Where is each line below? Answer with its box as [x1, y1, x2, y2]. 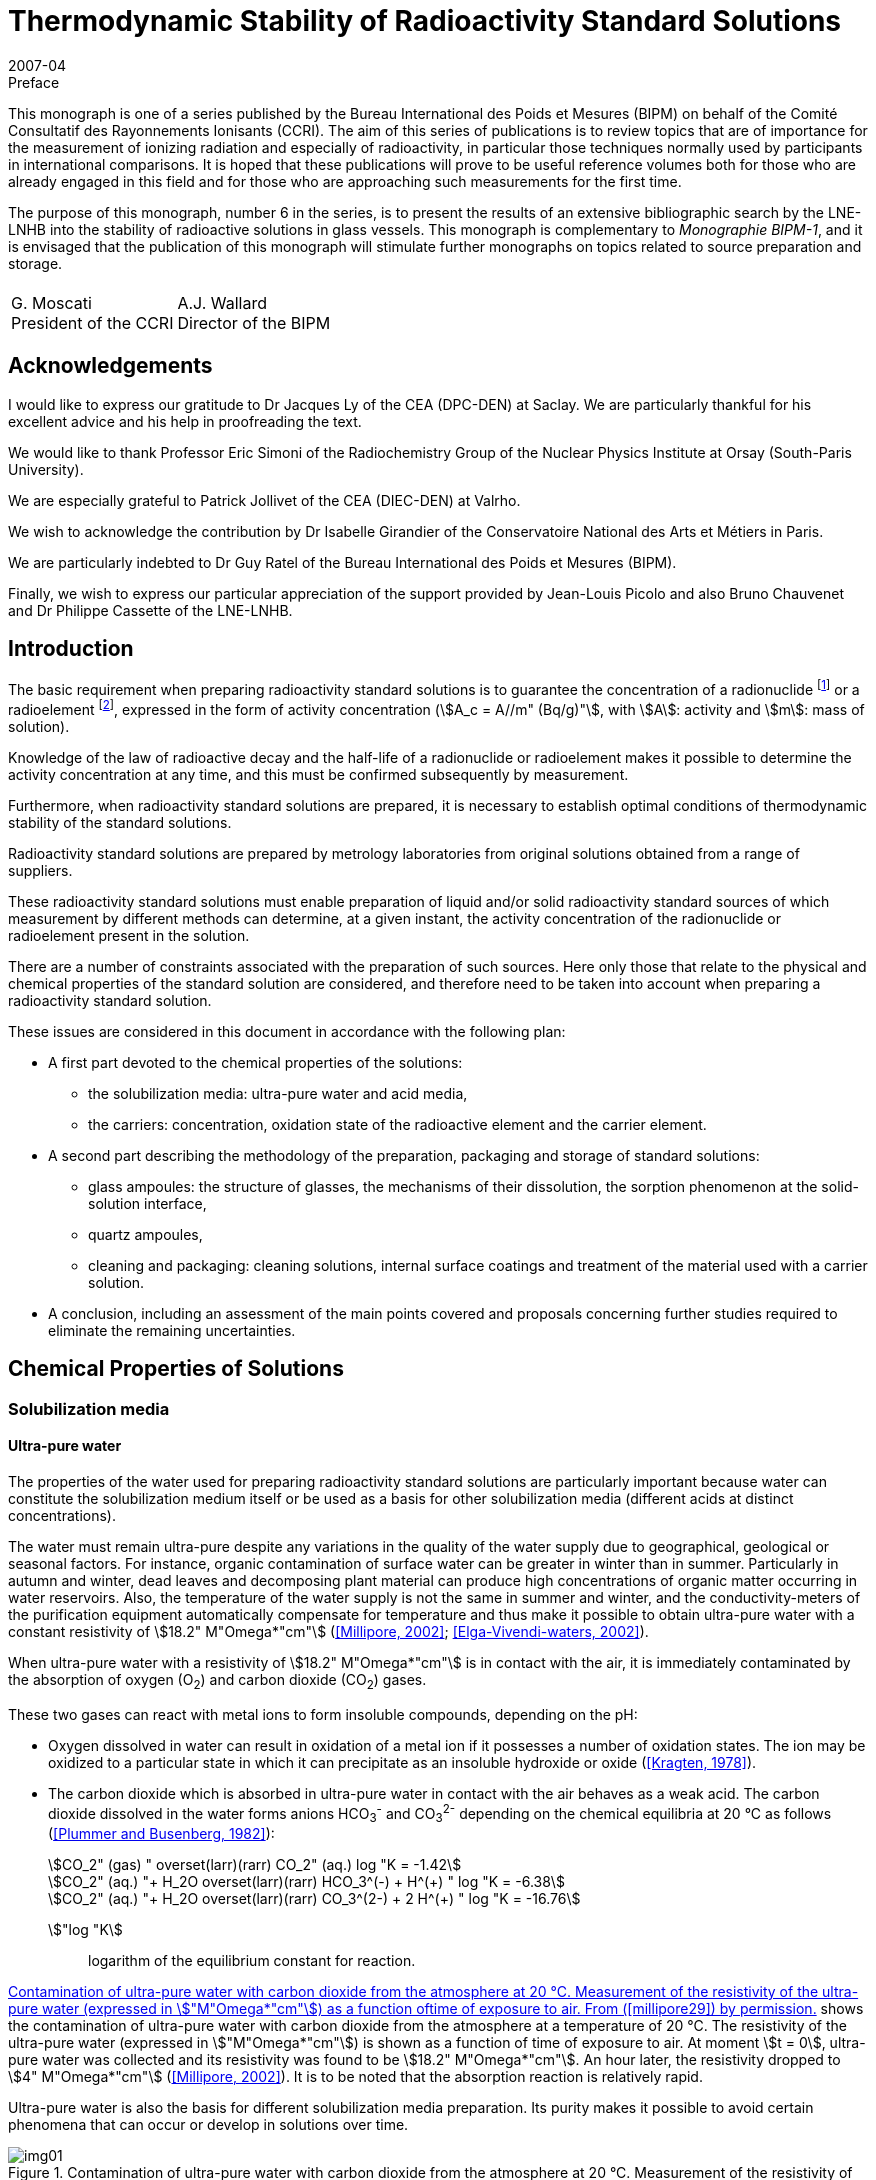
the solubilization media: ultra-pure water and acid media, [88, 1084, 468, 1102]
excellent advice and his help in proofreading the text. [8, 412, 362, 430]
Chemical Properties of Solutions [8, 1356, 344, 1382]
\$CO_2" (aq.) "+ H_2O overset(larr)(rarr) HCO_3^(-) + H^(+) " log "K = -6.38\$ [48, 1873, 565, 1891]
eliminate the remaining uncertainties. [48, 1321, 296, 1339]
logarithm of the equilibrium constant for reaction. [88, 1952, 416, 1970]
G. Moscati [11, 292, 92, 313]
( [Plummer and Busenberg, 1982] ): [48, 1825, 275, 1843]
